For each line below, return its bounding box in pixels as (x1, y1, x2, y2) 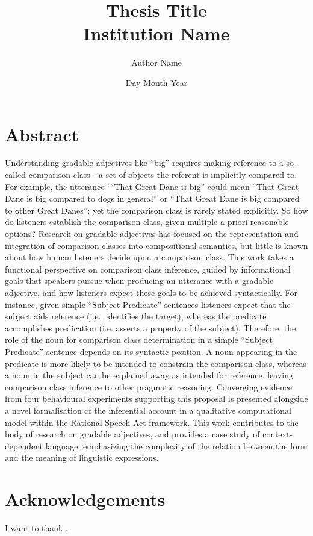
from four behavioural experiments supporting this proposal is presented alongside (5, 392, 308, 405)
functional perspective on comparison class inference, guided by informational (5, 262, 291, 275)
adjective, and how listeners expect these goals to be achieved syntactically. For (5, 286, 297, 298)
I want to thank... (5, 522, 70, 534)
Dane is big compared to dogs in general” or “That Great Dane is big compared (5, 192, 300, 205)
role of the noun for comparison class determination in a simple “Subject (5, 333, 273, 346)
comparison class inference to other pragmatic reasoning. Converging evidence (5, 380, 292, 393)
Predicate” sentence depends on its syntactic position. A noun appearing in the (5, 345, 297, 357)
